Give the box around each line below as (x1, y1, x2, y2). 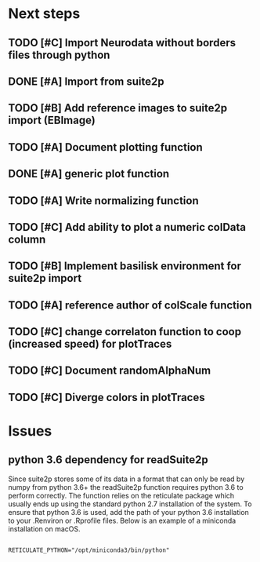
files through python (8, 48, 110, 61)
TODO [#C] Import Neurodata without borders (8, 36, 237, 49)
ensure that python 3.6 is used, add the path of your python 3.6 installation (8, 507, 249, 516)
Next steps (8, 5, 81, 23)
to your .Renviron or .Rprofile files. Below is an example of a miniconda (8, 516, 237, 525)
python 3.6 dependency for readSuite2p (8, 453, 209, 467)
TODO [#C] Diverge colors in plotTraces (8, 390, 205, 404)
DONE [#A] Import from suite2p (8, 75, 164, 88)
